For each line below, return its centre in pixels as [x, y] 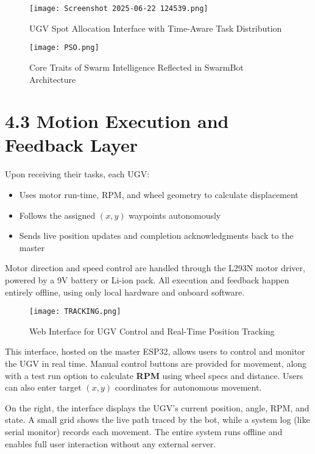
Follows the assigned [57, 215]
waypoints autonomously [175, 215]
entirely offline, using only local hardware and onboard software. [125, 292]
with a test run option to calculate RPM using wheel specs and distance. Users [154, 375]
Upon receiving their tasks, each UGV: [77, 174]
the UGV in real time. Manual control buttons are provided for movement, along [156, 363]
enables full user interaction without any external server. [111, 443]
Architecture [53, 79]
